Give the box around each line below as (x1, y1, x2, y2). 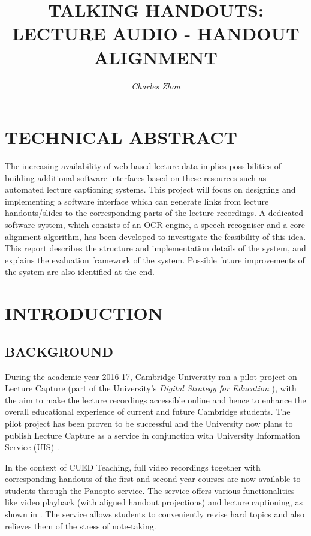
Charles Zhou (131, 79, 180, 92)
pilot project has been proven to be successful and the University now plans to (5, 417, 293, 429)
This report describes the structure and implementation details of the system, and (5, 242, 306, 254)
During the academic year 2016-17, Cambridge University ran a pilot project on (5, 370, 297, 382)
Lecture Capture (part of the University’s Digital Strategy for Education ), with (5, 382, 297, 394)
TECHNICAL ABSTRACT (5, 125, 237, 149)
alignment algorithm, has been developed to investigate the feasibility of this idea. (5, 230, 306, 242)
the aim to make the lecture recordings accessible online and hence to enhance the (5, 393, 306, 406)
